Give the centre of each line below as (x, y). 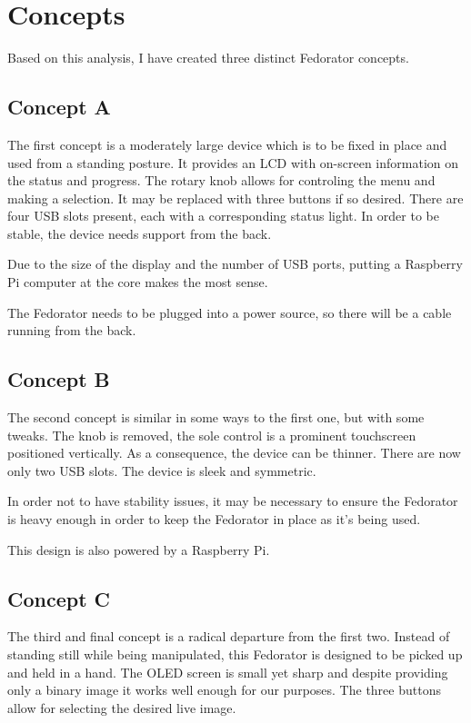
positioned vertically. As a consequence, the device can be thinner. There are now (234, 453)
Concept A (59, 107)
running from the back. (72, 330)
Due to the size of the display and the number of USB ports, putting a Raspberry (235, 264)
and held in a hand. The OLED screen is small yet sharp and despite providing (228, 672)
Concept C (59, 598)
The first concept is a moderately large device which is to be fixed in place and (227, 144)
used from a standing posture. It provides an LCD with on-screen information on (233, 162)
